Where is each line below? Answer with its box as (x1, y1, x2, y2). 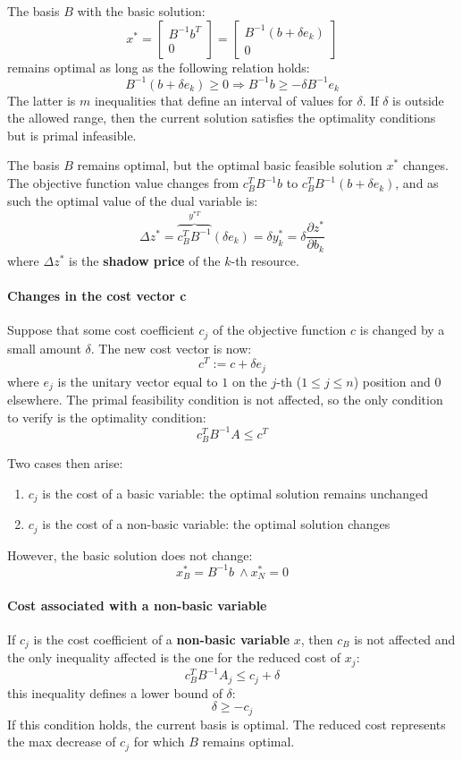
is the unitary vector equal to (57, 371, 218, 390)
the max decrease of (7, 732, 116, 751)
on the (231, 371, 267, 390)
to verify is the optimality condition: (7, 407, 206, 426)
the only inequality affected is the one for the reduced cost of (7, 648, 341, 667)
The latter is (7, 90, 76, 109)
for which (133, 732, 185, 751)
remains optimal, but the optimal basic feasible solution (77, 156, 382, 175)
